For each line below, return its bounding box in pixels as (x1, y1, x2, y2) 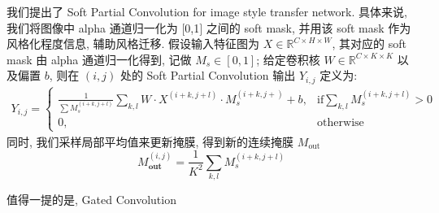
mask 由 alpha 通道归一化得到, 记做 (7, 50, 192, 67)
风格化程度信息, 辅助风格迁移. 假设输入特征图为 (7, 35, 260, 52)
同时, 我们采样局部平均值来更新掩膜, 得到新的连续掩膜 (7, 133, 294, 150)
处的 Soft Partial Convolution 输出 (120, 67, 296, 84)
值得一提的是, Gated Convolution (7, 191, 176, 208)
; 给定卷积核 (256, 50, 320, 67)
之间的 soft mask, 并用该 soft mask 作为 (206, 19, 411, 36)
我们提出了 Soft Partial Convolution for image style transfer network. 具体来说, (7, 3, 407, 20)
